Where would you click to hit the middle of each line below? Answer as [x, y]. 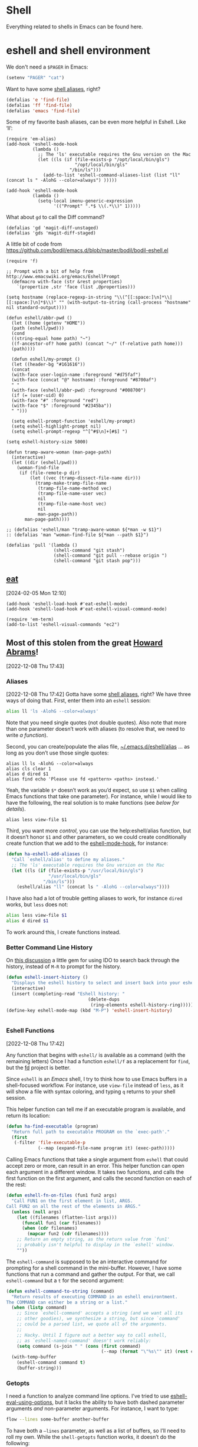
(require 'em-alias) [32, 139]
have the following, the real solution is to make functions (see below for [93, 803]
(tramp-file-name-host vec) [72, 504]
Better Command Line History [49, 947]
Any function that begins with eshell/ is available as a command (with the [96, 1055]
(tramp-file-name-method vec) [75, 489]
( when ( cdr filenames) [49, 1229]
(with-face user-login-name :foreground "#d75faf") [76, 375]
